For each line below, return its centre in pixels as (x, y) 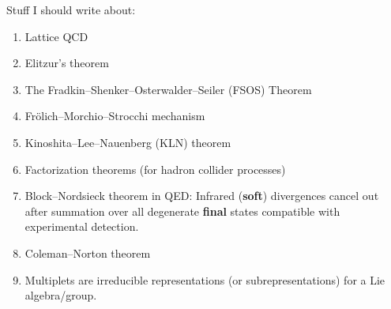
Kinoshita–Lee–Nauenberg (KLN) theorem (128, 142)
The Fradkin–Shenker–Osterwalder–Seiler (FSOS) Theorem (168, 89)
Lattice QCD (56, 36)
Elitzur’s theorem (67, 63)
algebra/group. (61, 295)
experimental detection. (82, 226)
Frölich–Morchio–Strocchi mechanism (115, 116)
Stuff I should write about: (71, 9)
